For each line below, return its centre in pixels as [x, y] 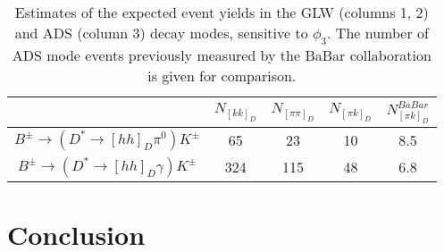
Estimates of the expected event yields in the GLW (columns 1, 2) [222, 12]
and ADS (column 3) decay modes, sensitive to [161, 33]
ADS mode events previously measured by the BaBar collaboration [222, 55]
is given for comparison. [222, 76]
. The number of [378, 33]
